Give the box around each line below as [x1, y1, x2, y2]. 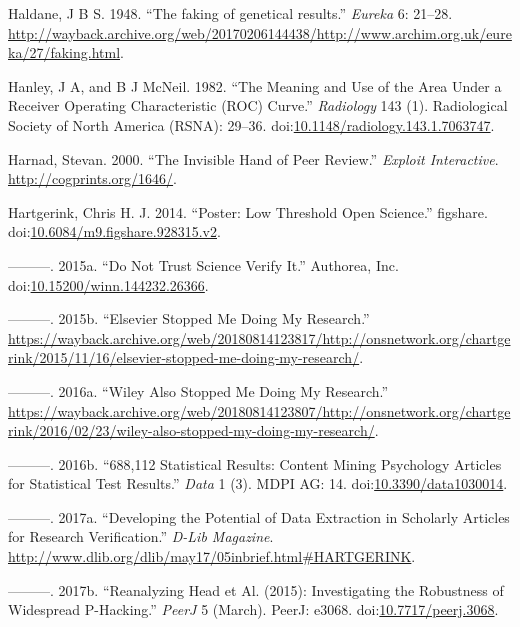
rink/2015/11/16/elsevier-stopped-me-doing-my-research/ [8, 347, 360, 368]
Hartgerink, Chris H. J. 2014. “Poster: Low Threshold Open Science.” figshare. [8, 201, 488, 222]
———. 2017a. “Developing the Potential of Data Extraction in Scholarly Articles [8, 506, 510, 527]
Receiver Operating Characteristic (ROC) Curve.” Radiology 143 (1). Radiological [8, 95, 508, 116]
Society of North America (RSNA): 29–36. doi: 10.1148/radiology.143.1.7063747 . [8, 114, 495, 135]
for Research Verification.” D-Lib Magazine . [8, 526, 274, 547]
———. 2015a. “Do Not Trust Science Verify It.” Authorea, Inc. [8, 254, 399, 275]
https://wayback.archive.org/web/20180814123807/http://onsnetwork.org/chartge [8, 400, 511, 421]
